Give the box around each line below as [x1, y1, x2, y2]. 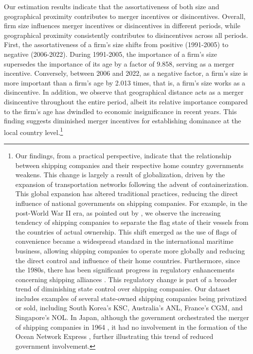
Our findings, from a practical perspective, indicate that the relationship [15, 150, 232, 160]
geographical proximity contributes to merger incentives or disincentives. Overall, [4, 11, 246, 21]
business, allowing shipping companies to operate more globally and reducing [15, 245, 245, 255]
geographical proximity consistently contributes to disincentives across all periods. [4, 30, 248, 40]
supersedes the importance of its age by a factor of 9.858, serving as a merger [4, 58, 235, 68]
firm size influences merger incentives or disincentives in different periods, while [4, 20, 240, 31]
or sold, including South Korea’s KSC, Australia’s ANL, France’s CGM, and [15, 303, 243, 313]
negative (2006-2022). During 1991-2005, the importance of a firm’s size [4, 49, 217, 59]
